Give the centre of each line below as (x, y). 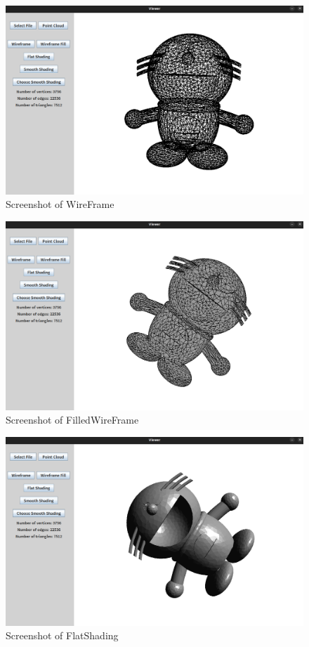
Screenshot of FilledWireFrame (72, 420)
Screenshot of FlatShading (62, 635)
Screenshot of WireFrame (60, 204)
